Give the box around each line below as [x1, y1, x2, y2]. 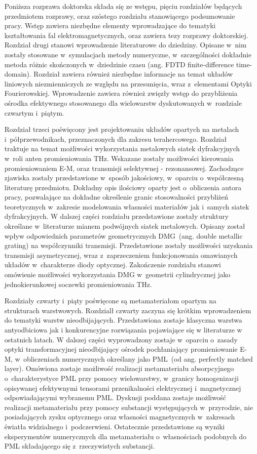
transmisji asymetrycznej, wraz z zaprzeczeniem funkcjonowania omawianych [4, 249, 238, 260]
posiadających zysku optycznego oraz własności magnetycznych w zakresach [4, 412, 235, 422]
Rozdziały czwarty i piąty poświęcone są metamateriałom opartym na [4, 295, 217, 306]
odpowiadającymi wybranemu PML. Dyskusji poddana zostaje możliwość [4, 392, 226, 403]
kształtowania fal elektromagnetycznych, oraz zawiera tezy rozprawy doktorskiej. [4, 30, 248, 40]
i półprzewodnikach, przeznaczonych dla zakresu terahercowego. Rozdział [4, 133, 227, 144]
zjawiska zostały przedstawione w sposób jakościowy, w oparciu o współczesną [4, 172, 244, 183]
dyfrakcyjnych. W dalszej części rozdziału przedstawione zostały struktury [4, 211, 229, 221]
